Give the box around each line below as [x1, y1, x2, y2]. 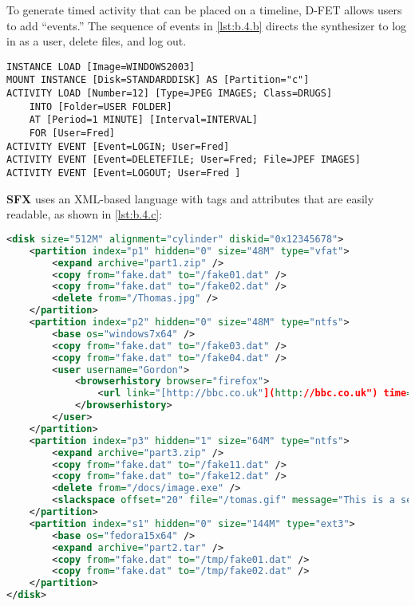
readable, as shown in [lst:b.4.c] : [6, 206, 163, 222]
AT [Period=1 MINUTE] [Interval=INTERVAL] [29, 114, 258, 126]
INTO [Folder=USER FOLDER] [29, 100, 172, 112]
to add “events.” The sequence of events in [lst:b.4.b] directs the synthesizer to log [6, 17, 407, 33]
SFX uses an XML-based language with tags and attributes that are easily [6, 190, 374, 207]
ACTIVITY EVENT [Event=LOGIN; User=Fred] [6, 140, 230, 152]
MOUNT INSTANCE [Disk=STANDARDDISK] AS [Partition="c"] [6, 74, 310, 86]
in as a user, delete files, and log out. [6, 33, 187, 49]
